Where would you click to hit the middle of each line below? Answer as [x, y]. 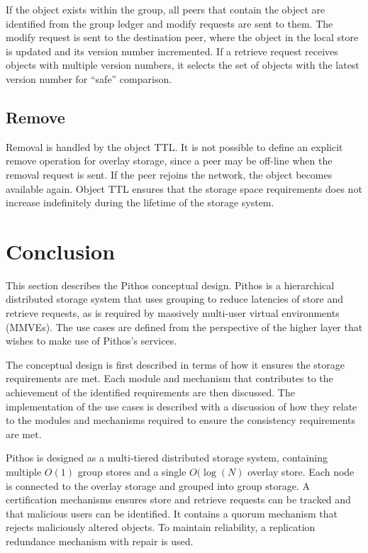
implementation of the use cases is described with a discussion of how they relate [182, 406]
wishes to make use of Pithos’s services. [91, 341]
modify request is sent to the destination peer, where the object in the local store [182, 37]
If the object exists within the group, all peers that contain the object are [166, 9]
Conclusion [61, 251]
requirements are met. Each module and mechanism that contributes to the [169, 378]
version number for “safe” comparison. [89, 78]
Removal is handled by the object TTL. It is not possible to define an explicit [174, 146]
